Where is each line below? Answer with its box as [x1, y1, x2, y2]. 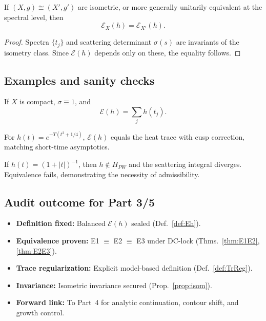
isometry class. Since [4, 47, 69, 58]
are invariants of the [176, 36, 239, 47]
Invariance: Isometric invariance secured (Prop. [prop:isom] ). [16, 279, 212, 290]
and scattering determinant [66, 36, 152, 47]
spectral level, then [4, 11, 64, 22]
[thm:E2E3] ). [16, 245, 57, 256]
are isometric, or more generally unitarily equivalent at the [78, 2, 262, 12]
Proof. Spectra [4, 36, 49, 47]
